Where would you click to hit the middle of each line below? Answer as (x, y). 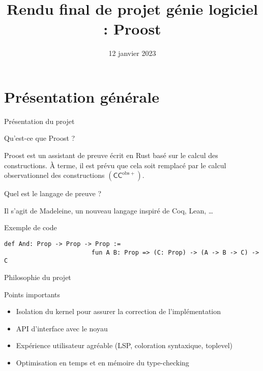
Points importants (32, 294)
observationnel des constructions (54, 175)
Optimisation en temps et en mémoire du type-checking (103, 362)
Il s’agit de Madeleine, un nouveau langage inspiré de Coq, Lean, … (109, 210)
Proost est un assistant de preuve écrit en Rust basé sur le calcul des (111, 155)
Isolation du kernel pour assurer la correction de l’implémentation (119, 311)
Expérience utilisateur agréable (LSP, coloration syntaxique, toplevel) (124, 345)
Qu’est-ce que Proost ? (40, 138)
